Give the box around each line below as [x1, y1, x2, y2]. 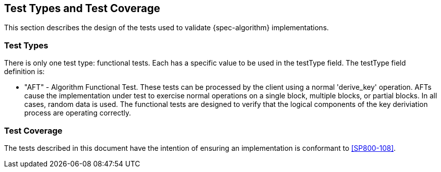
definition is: [4, 67, 45, 76]
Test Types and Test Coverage [4, 2, 160, 15]
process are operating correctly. [24, 108, 131, 118]
